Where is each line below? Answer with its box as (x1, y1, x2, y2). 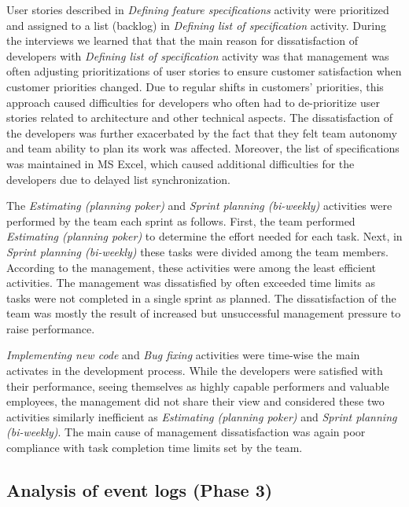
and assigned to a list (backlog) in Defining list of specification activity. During (6, 17, 386, 33)
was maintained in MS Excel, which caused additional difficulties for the (6, 155, 355, 171)
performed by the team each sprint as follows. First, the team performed (6, 212, 356, 229)
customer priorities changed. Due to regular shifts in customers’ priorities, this (6, 78, 384, 94)
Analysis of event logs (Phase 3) (6, 478, 273, 502)
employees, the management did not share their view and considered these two (6, 393, 385, 410)
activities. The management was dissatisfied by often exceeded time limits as (6, 274, 376, 291)
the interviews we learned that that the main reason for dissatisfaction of (6, 32, 358, 49)
